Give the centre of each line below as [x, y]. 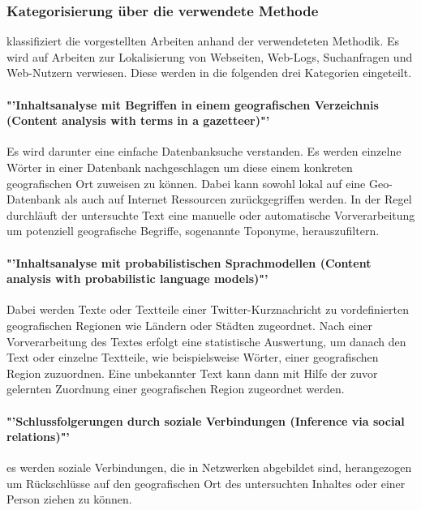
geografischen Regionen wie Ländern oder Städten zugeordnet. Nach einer [189, 325]
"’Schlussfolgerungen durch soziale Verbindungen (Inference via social [206, 420]
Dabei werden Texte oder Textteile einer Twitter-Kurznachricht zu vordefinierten [208, 309]
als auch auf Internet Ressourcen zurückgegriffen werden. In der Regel [238, 199]
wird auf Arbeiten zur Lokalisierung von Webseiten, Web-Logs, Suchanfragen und [210, 56]
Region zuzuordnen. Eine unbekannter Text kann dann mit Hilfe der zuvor [192, 373]
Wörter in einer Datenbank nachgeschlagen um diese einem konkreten [180, 167]
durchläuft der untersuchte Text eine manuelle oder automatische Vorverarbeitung [211, 214]
